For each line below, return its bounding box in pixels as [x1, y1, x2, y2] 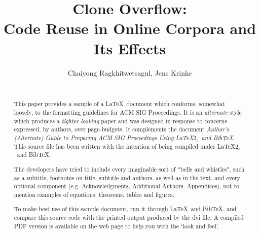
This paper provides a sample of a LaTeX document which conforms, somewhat [14, 99, 225, 108]
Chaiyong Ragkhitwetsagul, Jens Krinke [67, 67, 192, 78]
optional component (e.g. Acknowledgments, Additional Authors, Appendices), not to [14, 182, 239, 190]
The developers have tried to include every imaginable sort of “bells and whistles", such [14, 164, 245, 173]
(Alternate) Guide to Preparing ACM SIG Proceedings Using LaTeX [14, 133, 194, 142]
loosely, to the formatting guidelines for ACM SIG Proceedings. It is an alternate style [14, 108, 242, 117]
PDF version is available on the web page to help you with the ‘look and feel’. [14, 221, 219, 230]
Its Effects [93, 38, 166, 58]
